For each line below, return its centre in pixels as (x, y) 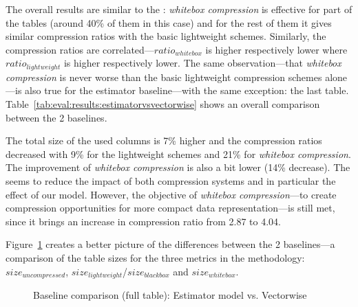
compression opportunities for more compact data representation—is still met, (170, 208)
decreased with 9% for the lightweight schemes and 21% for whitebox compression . (178, 153)
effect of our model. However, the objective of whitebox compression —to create (171, 194)
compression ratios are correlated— (80, 49)
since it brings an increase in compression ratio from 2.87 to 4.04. (143, 221)
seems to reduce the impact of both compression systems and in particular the (171, 180)
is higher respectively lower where (276, 49)
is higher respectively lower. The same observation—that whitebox (202, 63)
